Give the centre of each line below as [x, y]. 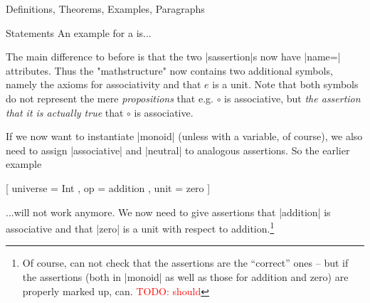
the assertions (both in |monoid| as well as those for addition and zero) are [185, 276]
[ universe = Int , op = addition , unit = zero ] [108, 187]
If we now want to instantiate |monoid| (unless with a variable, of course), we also [184, 136]
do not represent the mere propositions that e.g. [110, 98]
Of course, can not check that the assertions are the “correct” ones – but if [185, 263]
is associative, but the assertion [292, 98]
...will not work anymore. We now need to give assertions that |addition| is [168, 212]
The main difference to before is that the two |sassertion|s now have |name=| [173, 57]
